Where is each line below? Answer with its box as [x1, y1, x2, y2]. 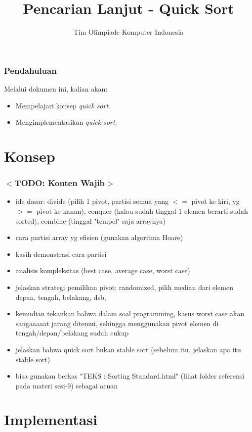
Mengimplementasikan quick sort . [15, 117, 117, 127]
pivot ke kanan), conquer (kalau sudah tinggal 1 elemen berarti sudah [36, 205, 248, 216]
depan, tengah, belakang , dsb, [15, 291, 106, 302]
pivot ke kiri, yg [191, 196, 240, 206]
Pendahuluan [4, 64, 57, 76]
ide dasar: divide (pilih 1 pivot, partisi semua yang [15, 196, 168, 206]
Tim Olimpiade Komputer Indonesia [73, 27, 184, 37]
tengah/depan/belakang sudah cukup [15, 328, 129, 338]
